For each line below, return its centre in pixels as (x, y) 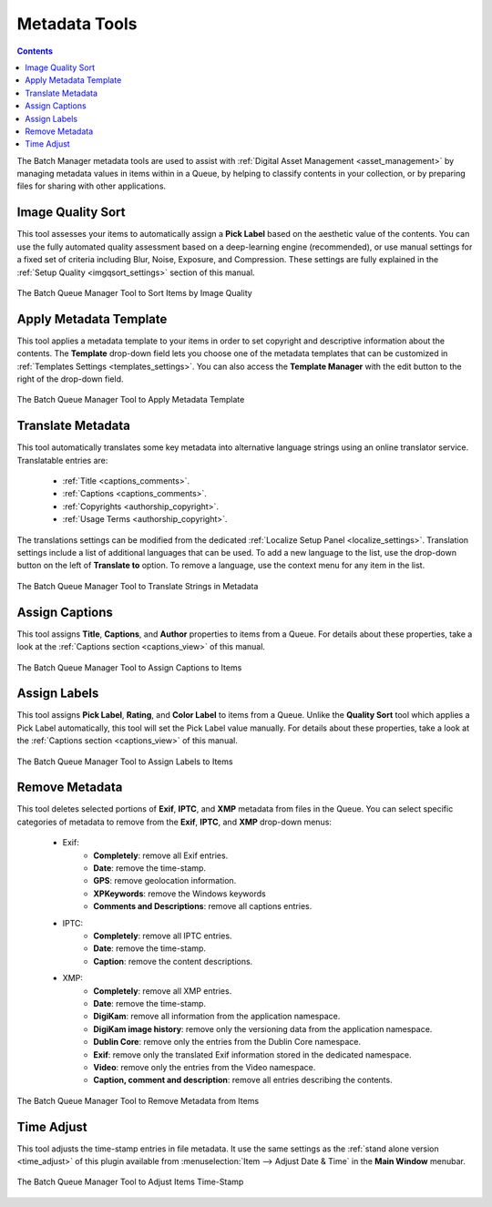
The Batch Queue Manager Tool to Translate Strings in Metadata (138, 586)
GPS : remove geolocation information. (165, 881)
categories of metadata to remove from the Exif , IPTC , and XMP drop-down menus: (174, 822)
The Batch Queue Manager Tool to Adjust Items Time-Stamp (130, 1182)
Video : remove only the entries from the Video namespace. (205, 1067)
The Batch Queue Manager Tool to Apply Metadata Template (131, 400)
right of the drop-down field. (70, 379)
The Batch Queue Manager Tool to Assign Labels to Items (125, 762)
